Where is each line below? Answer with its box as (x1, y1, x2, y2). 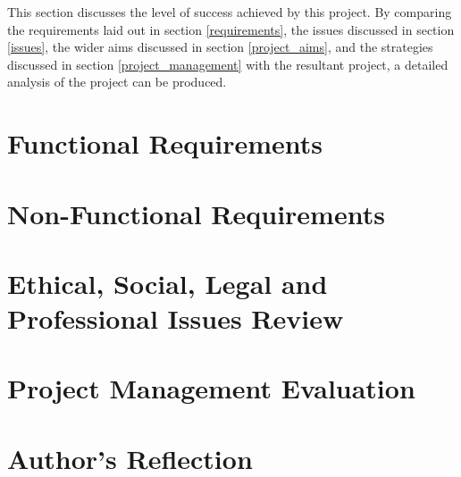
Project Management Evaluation (7, 370, 415, 406)
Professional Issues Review (7, 300, 344, 337)
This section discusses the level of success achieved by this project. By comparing (7, 3, 452, 21)
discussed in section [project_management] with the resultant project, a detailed (7, 54, 448, 73)
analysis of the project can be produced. (7, 72, 227, 91)
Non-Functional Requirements (7, 195, 385, 231)
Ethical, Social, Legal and (7, 264, 328, 301)
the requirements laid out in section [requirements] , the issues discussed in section (7, 20, 455, 38)
